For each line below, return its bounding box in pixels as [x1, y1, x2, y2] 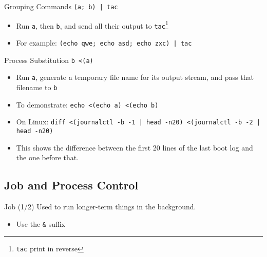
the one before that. [16, 152, 79, 163]
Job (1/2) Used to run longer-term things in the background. [4, 201, 196, 211]
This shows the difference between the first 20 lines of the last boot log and [16, 142, 253, 153]
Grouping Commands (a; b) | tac [4, 1, 118, 11]
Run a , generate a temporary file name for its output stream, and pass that [16, 72, 254, 82]
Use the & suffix [16, 218, 66, 229]
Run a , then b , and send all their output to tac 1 [16, 18, 168, 31]
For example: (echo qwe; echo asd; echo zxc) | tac [16, 37, 192, 48]
